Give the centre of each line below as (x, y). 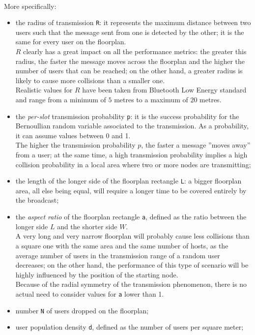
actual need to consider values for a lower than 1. (90, 293)
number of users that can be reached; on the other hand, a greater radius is (129, 71)
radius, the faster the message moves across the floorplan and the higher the (130, 61)
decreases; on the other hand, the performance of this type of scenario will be (132, 265)
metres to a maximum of (151, 99)
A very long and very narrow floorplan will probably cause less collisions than (132, 236)
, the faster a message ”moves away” (196, 145)
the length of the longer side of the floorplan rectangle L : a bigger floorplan (128, 181)
